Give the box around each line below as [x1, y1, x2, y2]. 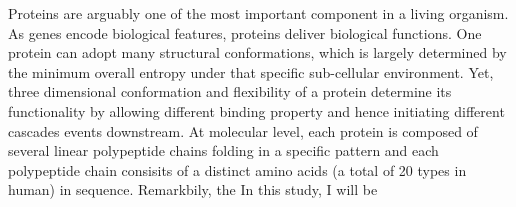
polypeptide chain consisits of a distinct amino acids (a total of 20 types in [8, 159, 467, 180]
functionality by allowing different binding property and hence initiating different [8, 100, 505, 121]
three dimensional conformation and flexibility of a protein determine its [8, 81, 452, 102]
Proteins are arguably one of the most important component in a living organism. [8, 3, 509, 23]
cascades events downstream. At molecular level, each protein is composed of [8, 120, 478, 141]
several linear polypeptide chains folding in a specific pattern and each [8, 140, 439, 161]
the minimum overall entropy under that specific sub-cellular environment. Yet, [8, 61, 494, 82]
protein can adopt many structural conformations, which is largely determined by [8, 42, 507, 63]
